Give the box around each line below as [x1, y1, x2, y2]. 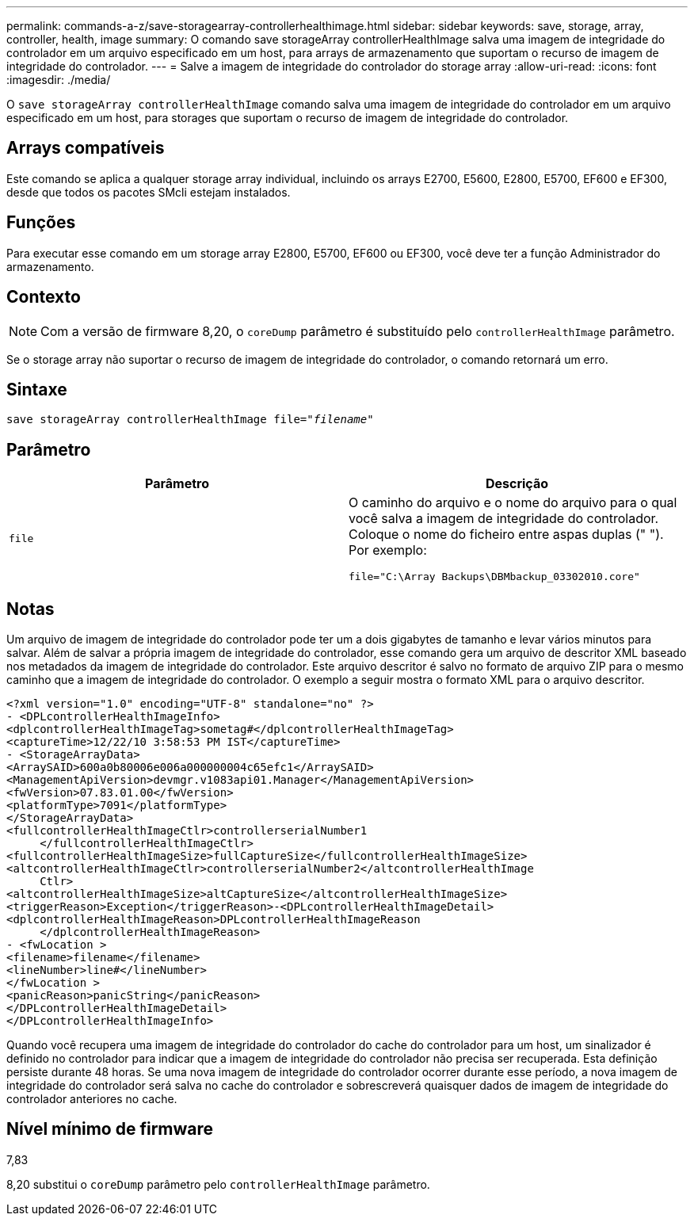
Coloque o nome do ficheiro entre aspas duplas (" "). [349, 526, 664, 543]
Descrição [485, 475, 549, 492]
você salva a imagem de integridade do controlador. [349, 510, 659, 527]
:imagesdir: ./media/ [6, 73, 111, 86]
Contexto [6, 287, 81, 307]
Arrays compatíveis [6, 138, 165, 158]
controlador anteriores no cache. [6, 1092, 177, 1106]
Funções [6, 212, 76, 233]
